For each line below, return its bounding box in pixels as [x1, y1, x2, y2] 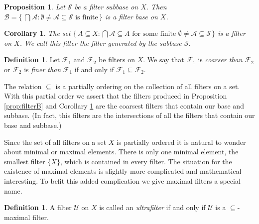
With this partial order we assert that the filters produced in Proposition [4, 91, 227, 101]
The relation [4, 81, 42, 91]
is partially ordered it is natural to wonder [117, 136, 246, 147]
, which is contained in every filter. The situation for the [60, 156, 232, 166]
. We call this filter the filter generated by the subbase [19, 37, 182, 48]
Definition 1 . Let [4, 54, 60, 65]
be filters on [99, 54, 135, 65]
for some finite [132, 30, 176, 38]
